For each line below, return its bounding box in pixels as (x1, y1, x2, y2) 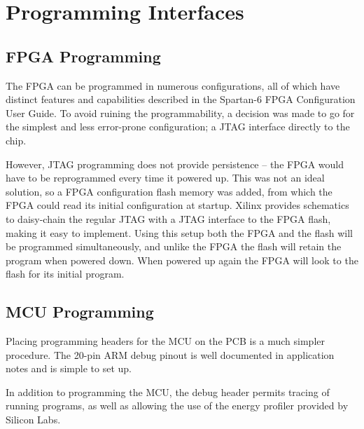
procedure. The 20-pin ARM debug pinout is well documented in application (6, 347, 335, 362)
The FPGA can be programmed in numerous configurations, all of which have (6, 78, 340, 93)
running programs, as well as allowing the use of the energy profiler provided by (6, 398, 349, 413)
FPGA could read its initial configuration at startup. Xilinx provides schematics (6, 198, 349, 212)
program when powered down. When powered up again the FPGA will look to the (6, 252, 358, 267)
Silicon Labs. (6, 412, 61, 427)
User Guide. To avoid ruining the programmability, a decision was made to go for (6, 105, 355, 120)
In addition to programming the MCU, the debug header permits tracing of (6, 384, 330, 399)
